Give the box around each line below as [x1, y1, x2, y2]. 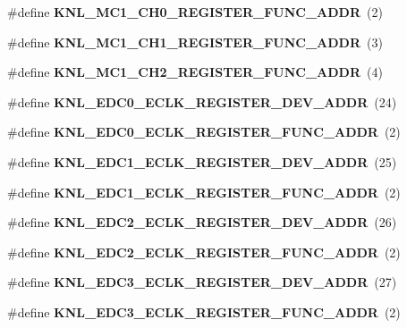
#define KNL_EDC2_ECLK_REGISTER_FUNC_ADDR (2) [7, 242, 401, 261]
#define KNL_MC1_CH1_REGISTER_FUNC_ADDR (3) [7, 32, 383, 51]
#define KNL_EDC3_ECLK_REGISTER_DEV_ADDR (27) [7, 273, 397, 291]
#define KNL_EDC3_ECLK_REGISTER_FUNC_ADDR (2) [7, 302, 401, 321]
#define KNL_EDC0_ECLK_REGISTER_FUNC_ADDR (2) [7, 122, 401, 141]
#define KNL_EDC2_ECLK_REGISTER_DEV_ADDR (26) [7, 213, 397, 231]
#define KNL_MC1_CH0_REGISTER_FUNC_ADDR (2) [7, 3, 383, 21]
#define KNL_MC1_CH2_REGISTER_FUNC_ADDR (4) [7, 63, 383, 81]
